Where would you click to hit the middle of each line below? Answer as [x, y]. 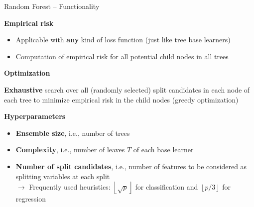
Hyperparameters [35, 116]
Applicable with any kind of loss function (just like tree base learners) [123, 40]
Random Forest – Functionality [52, 6]
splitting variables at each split [63, 176]
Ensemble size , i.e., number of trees [73, 133]
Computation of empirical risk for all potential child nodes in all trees [122, 56]
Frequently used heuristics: [70, 186]
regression [31, 199]
